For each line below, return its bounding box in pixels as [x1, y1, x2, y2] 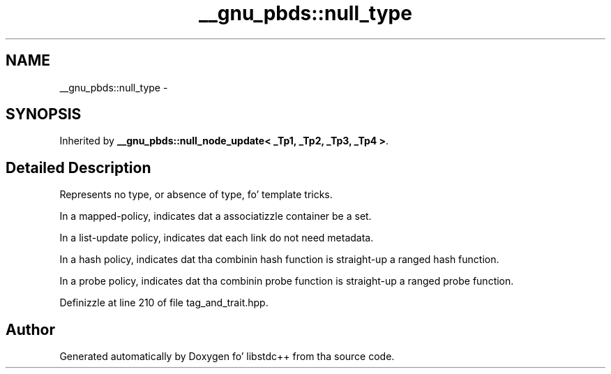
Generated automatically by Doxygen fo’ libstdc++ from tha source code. [59, 350, 395, 363]
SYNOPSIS [6, 105, 82, 124]
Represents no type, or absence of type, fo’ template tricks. [59, 188, 333, 201]
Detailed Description [6, 158, 151, 177]
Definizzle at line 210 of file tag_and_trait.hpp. [59, 297, 269, 309]
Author [6, 320, 55, 338]
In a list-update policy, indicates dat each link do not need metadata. [59, 232, 374, 244]
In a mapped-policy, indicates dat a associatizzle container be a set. [59, 210, 372, 223]
